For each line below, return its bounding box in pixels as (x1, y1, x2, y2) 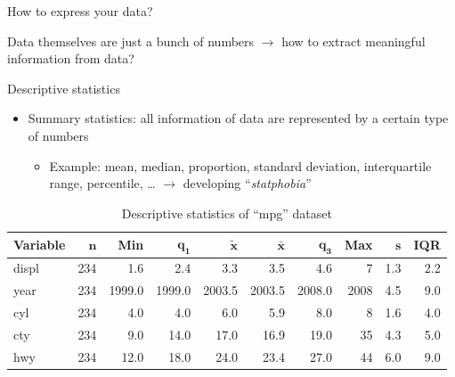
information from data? (7, 49, 134, 68)
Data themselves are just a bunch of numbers (7, 31, 255, 50)
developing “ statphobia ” (183, 174, 312, 193)
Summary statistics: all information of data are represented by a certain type (28, 109, 449, 127)
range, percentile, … (49, 174, 156, 193)
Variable (13, 234, 66, 253)
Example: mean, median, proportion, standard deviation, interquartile (49, 156, 432, 175)
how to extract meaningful (281, 31, 426, 50)
